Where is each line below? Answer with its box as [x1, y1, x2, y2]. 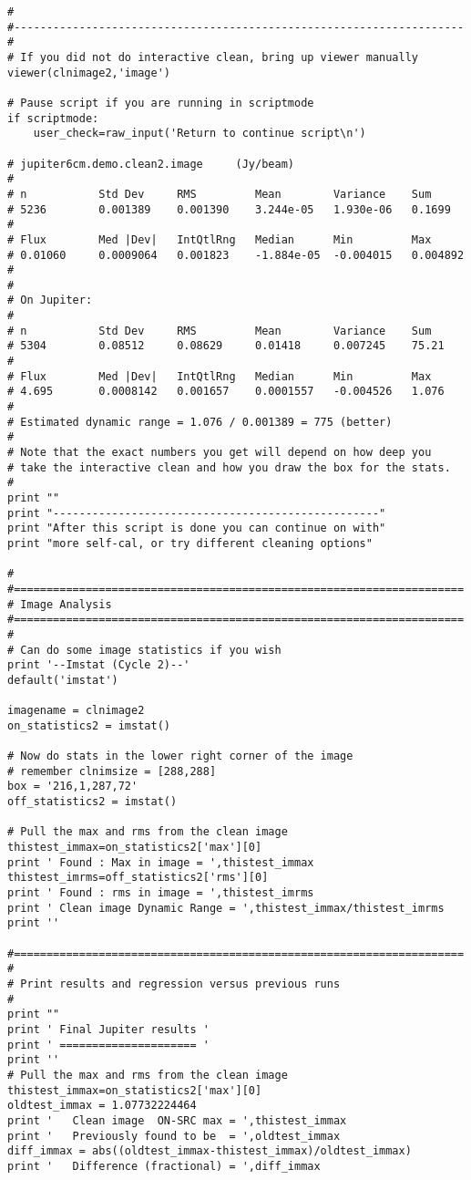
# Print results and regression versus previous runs [7, 978, 341, 990]
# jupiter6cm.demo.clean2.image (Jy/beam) [7, 157, 294, 171]
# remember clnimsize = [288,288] [7, 764, 217, 778]
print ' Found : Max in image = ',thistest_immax [7, 855, 314, 869]
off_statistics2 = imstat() [7, 795, 178, 809]
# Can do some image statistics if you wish [7, 643, 282, 657]
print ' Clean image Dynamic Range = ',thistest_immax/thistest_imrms [7, 901, 445, 915]
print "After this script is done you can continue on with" [7, 522, 386, 535]
